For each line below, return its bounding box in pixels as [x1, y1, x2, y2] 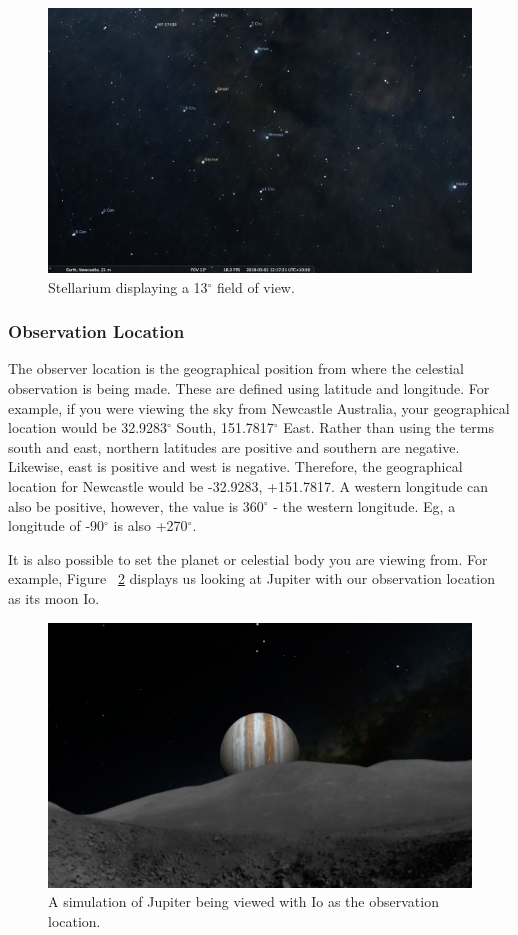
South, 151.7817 [176, 417, 274, 438]
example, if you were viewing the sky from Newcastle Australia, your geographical [8, 397, 510, 418]
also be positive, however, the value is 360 [8, 495, 264, 516]
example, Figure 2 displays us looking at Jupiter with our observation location [8, 568, 496, 589]
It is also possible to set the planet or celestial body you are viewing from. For [8, 548, 488, 569]
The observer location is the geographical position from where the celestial [8, 358, 464, 379]
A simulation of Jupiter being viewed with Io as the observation [48, 891, 439, 912]
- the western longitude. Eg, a [273, 495, 456, 516]
